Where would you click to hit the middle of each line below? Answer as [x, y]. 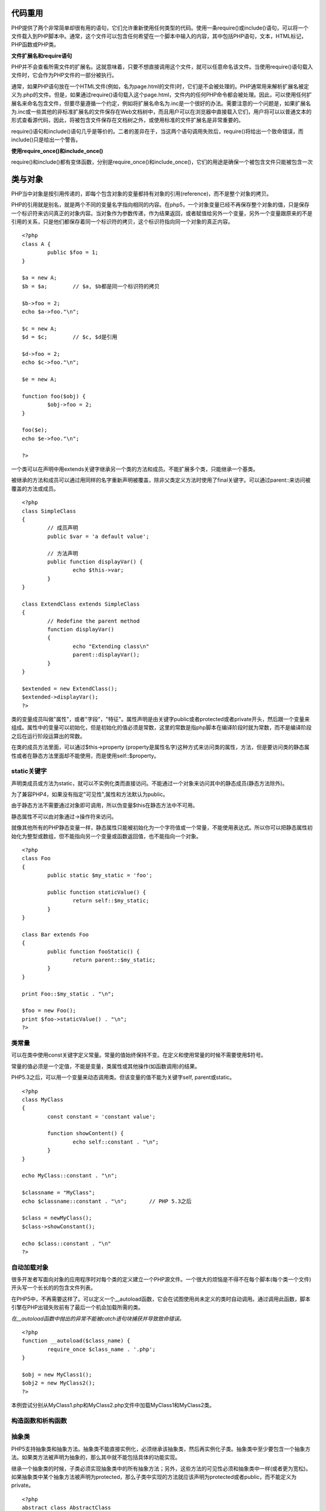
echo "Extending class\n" [111, 646]
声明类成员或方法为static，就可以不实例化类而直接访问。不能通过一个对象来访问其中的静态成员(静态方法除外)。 [149, 783]
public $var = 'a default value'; [98, 536]
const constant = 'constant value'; [102, 1116]
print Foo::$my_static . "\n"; [68, 994]
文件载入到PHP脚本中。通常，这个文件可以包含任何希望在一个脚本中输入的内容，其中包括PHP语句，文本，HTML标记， [159, 36]
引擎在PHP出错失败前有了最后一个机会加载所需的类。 [78, 1307]
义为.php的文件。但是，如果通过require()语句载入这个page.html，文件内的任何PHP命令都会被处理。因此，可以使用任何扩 [161, 95]
